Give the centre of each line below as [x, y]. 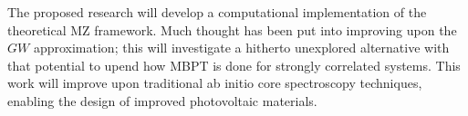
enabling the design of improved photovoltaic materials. [162, 100]
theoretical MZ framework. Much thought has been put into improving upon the [232, 29]
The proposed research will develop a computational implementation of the [217, 12]
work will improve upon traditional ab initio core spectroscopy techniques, [215, 83]
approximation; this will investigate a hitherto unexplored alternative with [241, 48]
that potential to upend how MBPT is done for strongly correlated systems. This [234, 65]
